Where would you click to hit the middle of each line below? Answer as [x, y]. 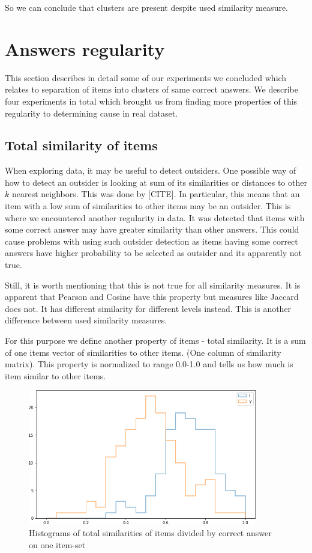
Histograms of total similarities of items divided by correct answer [150, 532]
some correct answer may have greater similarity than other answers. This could [152, 229]
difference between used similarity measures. [86, 320]
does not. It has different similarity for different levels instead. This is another [148, 308]
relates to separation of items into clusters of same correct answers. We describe [151, 89]
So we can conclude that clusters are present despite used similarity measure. [147, 7]
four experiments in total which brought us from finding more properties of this [151, 101]
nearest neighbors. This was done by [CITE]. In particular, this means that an [156, 194]
